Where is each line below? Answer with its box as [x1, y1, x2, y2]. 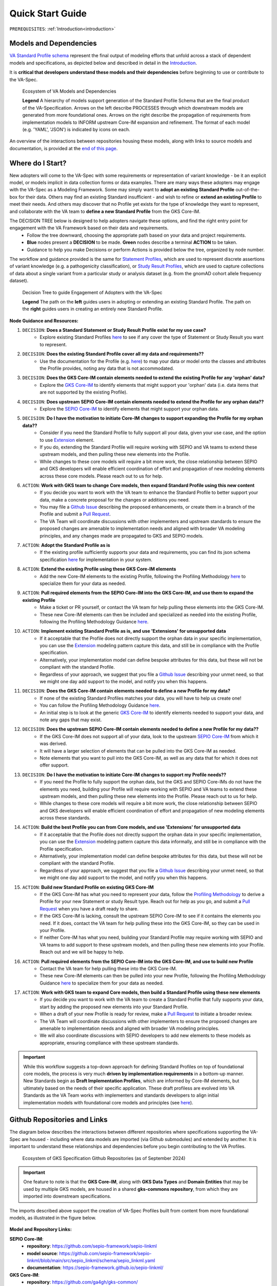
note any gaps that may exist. [39, 717, 102, 723]
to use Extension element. [39, 437, 95, 443]
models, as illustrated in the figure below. [9, 1214, 96, 1221]
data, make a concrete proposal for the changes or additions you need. [39, 496, 190, 503]
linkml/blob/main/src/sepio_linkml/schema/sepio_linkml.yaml [27, 1257, 155, 1263]
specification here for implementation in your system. [39, 556, 152, 563]
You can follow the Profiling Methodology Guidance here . [39, 702, 161, 708]
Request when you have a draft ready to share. [39, 905, 138, 912]
